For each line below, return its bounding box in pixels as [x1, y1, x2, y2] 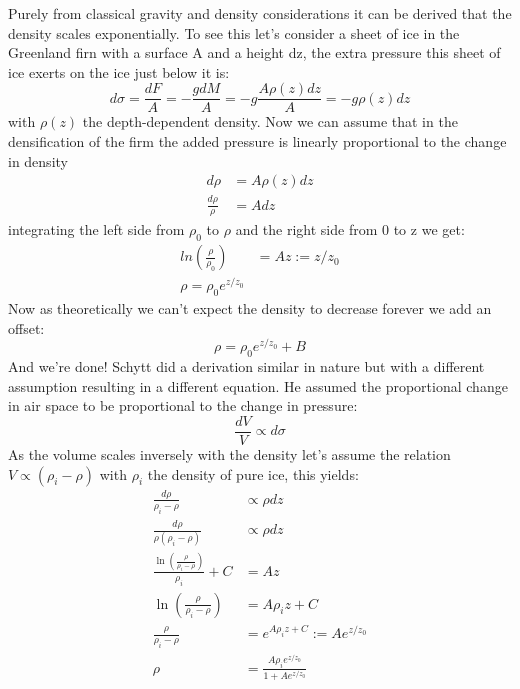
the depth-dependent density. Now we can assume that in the [82, 111, 458, 132]
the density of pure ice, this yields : [147, 463, 359, 484]
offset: [8, 317, 45, 338]
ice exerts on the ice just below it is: [8, 61, 230, 82]
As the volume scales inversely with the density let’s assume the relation [8, 444, 451, 465]
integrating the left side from [8, 219, 185, 240]
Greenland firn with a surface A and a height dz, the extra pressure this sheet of [8, 42, 501, 63]
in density [8, 150, 68, 171]
